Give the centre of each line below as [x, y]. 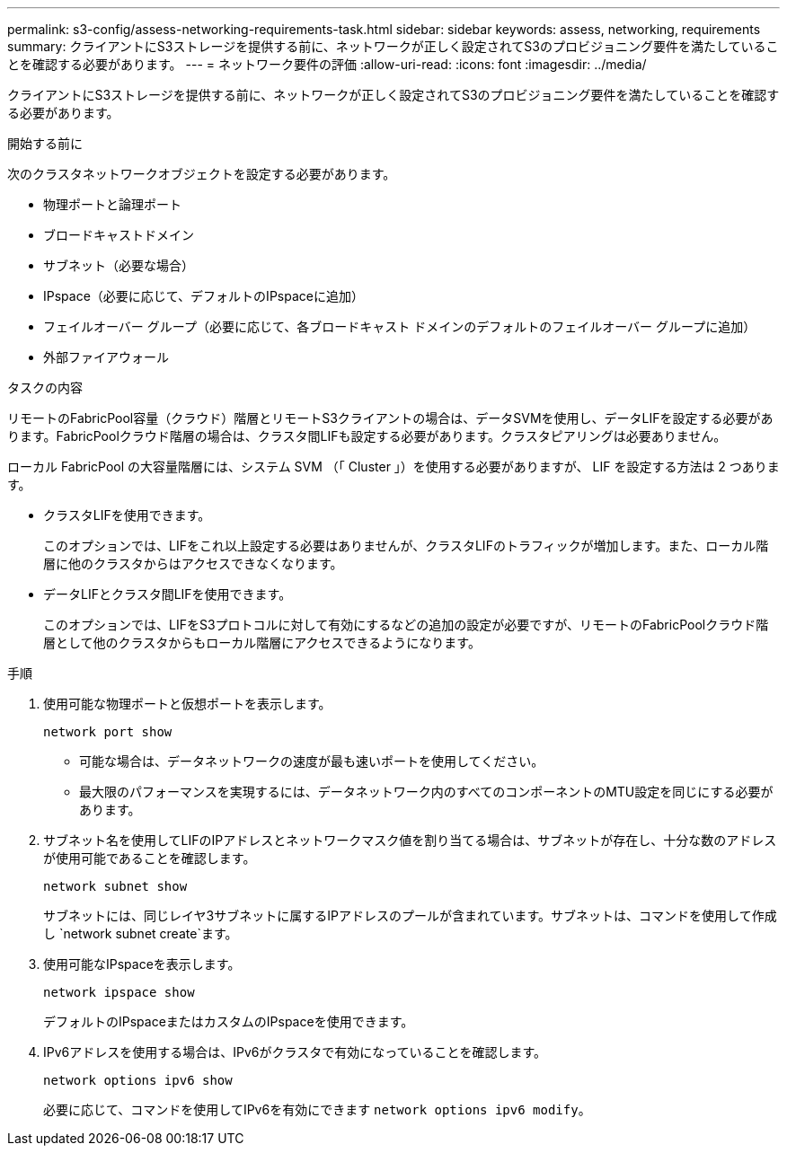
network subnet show [115, 886]
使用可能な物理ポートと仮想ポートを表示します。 [187, 704]
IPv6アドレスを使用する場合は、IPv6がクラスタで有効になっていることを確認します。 [295, 1052]
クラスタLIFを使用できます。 [127, 515]
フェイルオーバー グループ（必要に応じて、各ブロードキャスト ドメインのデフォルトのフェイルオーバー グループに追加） [400, 326]
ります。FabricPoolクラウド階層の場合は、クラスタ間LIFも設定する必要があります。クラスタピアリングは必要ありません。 [367, 436]
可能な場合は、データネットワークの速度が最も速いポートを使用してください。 [312, 761]
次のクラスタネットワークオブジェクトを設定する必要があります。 [202, 174]
